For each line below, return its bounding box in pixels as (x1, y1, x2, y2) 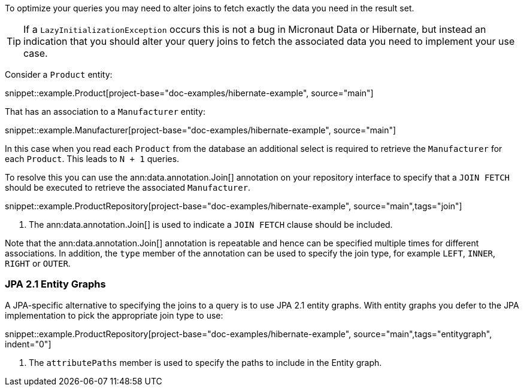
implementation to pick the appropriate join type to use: (5, 310, 223, 320)
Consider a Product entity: (5, 69, 113, 80)
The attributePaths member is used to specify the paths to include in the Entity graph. (29, 357, 382, 368)
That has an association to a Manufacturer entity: (5, 106, 205, 117)
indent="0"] (5, 338, 52, 349)
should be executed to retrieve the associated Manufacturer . (5, 182, 251, 193)
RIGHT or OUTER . (5, 258, 71, 268)
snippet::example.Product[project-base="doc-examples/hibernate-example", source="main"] (5, 88, 374, 98)
